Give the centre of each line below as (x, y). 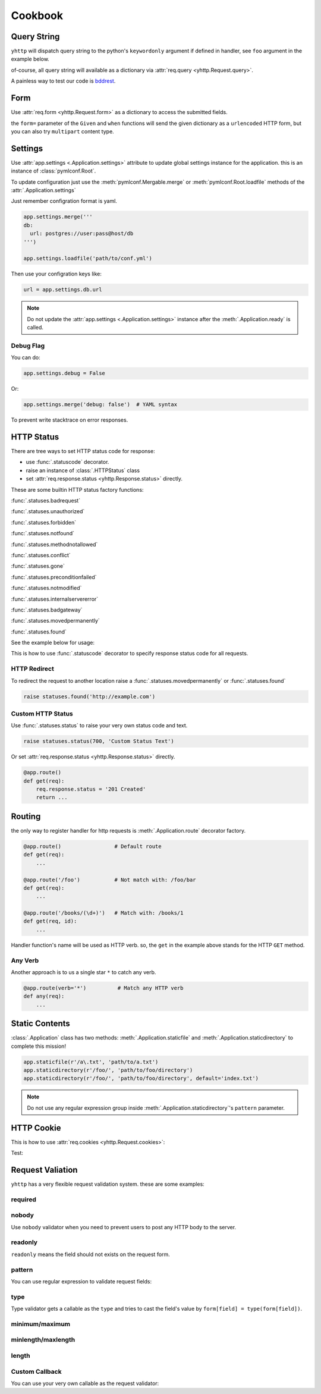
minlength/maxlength (43, 1340)
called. (35, 328)
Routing (26, 816)
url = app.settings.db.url (63, 290)
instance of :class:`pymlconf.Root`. (53, 171)
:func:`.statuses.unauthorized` (48, 511)
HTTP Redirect (33, 669)
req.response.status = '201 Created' (91, 789)
